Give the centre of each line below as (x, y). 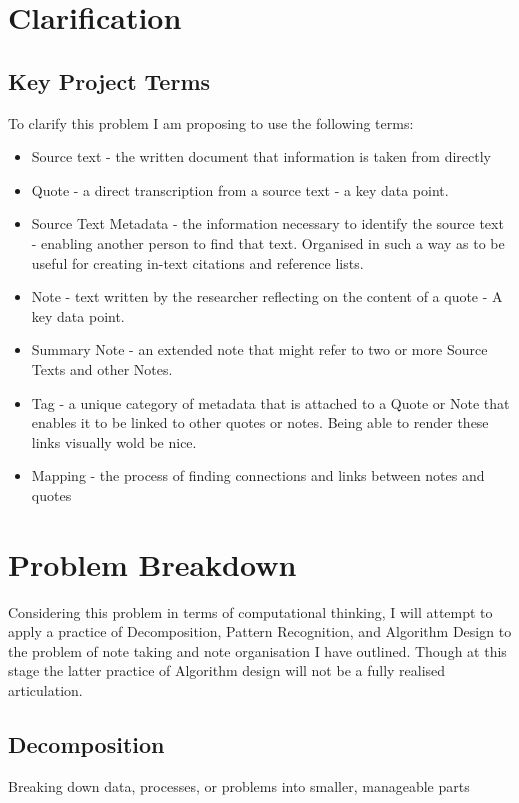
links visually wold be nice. (114, 441)
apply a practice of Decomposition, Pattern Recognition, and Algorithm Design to (260, 631)
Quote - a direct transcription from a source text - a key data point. (240, 189)
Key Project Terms (109, 80)
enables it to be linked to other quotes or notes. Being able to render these (260, 422)
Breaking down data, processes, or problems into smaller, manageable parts (239, 785)
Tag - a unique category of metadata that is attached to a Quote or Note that (270, 402)
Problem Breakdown (152, 563)
